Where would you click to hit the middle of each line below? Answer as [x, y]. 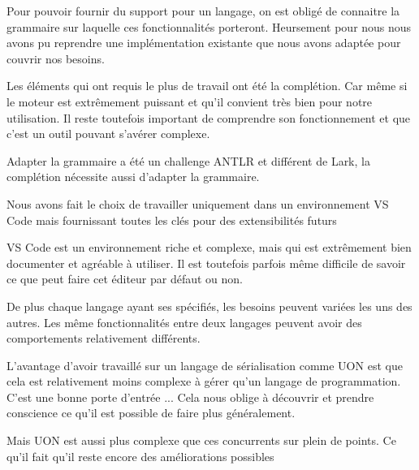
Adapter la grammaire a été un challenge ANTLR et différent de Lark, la [188, 160]
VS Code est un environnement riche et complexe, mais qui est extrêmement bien [209, 247]
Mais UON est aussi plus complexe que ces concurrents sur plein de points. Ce [201, 440]
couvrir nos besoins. [56, 58]
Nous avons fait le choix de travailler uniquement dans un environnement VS [198, 203]
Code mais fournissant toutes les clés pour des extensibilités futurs [172, 220]
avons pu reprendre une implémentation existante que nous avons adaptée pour [204, 43]
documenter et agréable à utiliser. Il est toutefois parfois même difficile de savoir [206, 263]
